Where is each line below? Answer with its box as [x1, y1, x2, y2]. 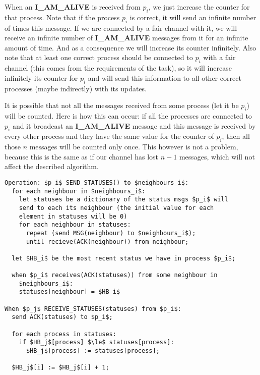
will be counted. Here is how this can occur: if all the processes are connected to [5, 110, 252, 121]
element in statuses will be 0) [19, 212, 127, 220]
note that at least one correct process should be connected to [5, 52, 193, 63]
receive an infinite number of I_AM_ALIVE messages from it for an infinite [5, 32, 248, 43]
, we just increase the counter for [148, 2, 250, 12]
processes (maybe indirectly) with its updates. [5, 83, 147, 93]
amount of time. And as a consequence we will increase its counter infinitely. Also [5, 42, 256, 52]
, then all [222, 131, 250, 141]
